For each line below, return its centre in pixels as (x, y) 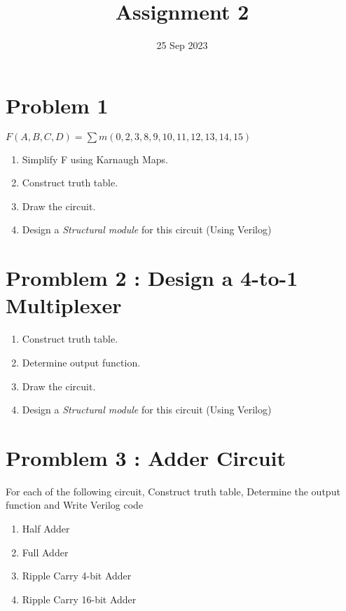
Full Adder (45, 552)
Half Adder (46, 529)
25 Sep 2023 (182, 45)
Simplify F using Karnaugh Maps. (95, 159)
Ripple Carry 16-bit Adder (79, 599)
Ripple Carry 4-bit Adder (77, 576)
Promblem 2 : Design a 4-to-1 (152, 278)
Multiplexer (64, 305)
